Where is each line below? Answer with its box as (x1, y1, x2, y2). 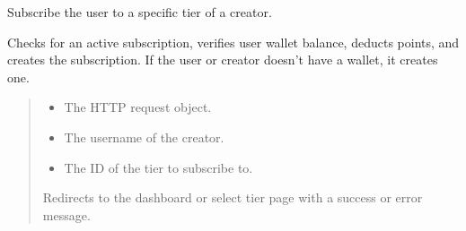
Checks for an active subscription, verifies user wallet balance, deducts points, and (7, 32, 460, 51)
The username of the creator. (64, 127, 224, 146)
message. (42, 205, 91, 224)
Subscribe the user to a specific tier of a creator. (7, 3, 272, 21)
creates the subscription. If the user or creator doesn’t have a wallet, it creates (7, 50, 438, 69)
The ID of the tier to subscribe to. (64, 158, 253, 176)
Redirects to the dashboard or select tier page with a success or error (42, 188, 423, 207)
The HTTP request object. (64, 98, 212, 116)
